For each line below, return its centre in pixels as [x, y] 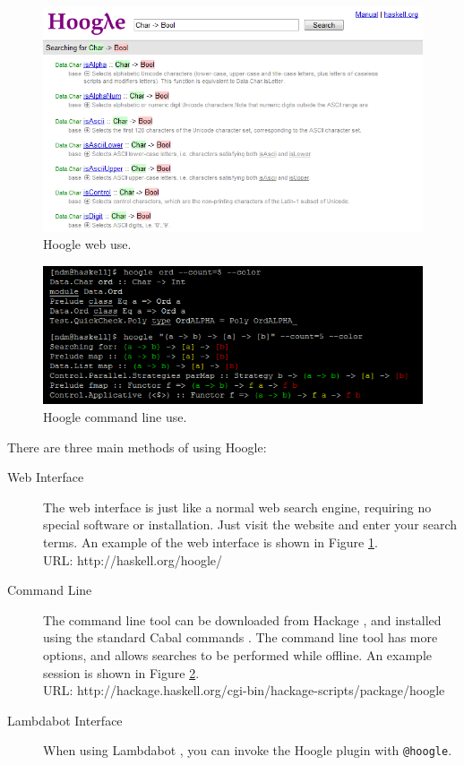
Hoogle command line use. [115, 416]
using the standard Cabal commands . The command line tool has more [241, 637]
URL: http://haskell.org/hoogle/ [133, 559]
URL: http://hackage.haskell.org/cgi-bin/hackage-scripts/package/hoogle [244, 690]
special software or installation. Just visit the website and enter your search [250, 524]
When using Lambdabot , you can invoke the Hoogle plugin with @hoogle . [248, 750]
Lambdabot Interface [65, 720]
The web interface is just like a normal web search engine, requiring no [237, 507]
